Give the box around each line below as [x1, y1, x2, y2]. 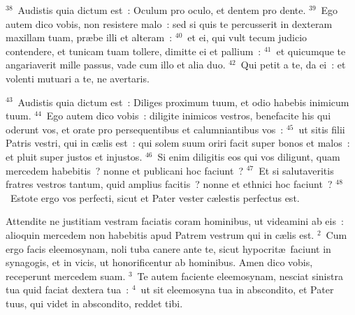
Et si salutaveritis [259, 163, 334, 177]
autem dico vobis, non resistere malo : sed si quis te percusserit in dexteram [6, 16, 333, 31]
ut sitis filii [298, 122, 345, 136]
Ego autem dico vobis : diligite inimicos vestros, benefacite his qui [46, 108, 331, 123]
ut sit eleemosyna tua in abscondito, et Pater [140, 282, 334, 297]
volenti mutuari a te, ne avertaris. [6, 71, 150, 85]
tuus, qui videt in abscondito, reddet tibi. [6, 295, 183, 310]
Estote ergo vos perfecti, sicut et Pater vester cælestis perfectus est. [10, 190, 300, 205]
